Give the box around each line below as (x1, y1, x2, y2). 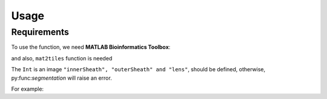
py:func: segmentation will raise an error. (11, 74, 112, 81)
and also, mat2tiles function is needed (11, 54, 113, 62)
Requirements (11, 27, 70, 37)
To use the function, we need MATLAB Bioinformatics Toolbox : (11, 43, 171, 51)
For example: (11, 85, 44, 92)
